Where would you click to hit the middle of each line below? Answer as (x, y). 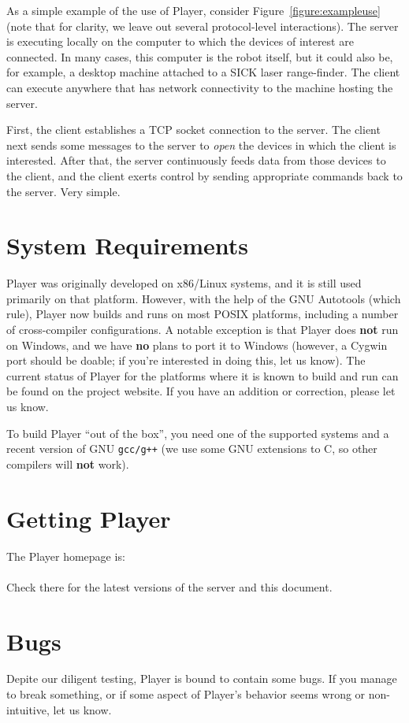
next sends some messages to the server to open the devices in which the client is (201, 145)
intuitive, (28, 709)
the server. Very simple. (63, 191)
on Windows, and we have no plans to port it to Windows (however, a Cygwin (197, 345)
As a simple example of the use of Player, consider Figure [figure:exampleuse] (193, 10)
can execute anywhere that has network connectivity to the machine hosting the (200, 87)
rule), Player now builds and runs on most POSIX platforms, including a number (203, 314)
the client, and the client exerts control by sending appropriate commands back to (204, 175)
